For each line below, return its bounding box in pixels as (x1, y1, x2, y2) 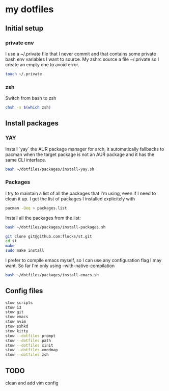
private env (5, 39, 34, 46)
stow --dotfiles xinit (5, 343, 53, 348)
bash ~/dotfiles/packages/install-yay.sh (5, 167, 95, 172)
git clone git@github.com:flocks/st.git (5, 233, 93, 239)
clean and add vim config (5, 380, 59, 386)
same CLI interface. (5, 157, 47, 163)
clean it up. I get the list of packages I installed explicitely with (5, 195, 135, 202)
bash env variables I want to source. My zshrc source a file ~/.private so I (5, 56, 159, 62)
